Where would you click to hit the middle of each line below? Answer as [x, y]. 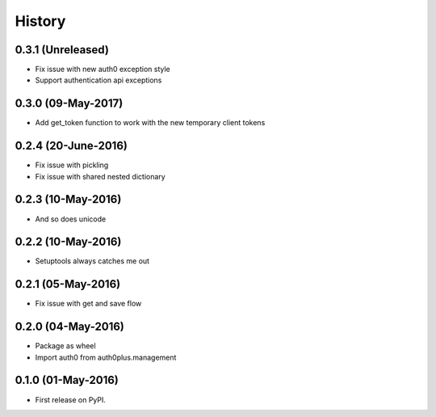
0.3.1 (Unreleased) [62, 50]
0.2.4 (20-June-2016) [71, 146]
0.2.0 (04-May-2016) [69, 327]
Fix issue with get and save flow [88, 304]
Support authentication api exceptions [99, 80]
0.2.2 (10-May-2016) [68, 242]
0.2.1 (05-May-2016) [68, 284]
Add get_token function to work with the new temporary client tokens [150, 123]
